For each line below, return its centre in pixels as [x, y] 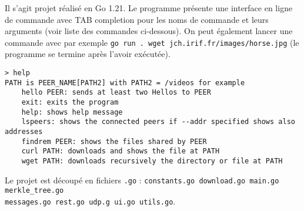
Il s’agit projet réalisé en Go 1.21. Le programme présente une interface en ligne [149, 8]
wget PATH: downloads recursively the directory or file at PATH [152, 161]
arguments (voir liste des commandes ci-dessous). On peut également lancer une [149, 31]
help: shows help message [72, 112]
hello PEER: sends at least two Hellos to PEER [116, 93]
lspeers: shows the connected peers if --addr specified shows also [158, 122]
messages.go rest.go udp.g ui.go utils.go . [90, 201]
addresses [24, 131]
